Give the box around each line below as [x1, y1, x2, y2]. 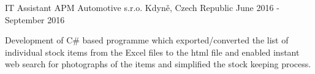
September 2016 [5, 13, 65, 26]
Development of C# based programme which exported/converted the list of [5, 34, 289, 46]
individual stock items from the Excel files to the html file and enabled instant [5, 45, 300, 58]
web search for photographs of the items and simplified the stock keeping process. [5, 57, 311, 70]
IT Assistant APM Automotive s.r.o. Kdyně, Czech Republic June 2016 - [5, 1, 279, 13]
